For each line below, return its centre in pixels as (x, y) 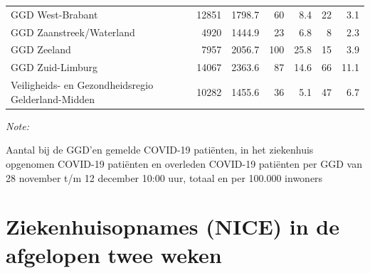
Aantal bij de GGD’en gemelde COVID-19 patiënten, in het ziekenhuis (160, 150)
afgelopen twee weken (114, 254)
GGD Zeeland (41, 49)
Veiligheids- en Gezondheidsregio (82, 85)
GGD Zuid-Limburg (54, 67)
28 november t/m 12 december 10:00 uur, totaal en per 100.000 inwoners (164, 177)
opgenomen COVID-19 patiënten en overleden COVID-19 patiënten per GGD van (184, 164)
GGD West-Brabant (54, 14)
